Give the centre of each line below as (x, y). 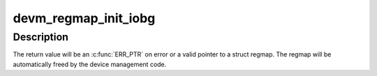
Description (41, 37)
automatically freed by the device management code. (90, 64)
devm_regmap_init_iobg (84, 18)
